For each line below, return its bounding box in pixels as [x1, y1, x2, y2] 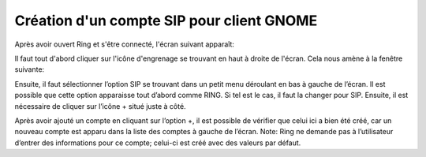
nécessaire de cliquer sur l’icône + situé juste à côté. [14, 101, 186, 110]
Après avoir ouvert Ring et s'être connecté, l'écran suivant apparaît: [14, 39, 234, 49]
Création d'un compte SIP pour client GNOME [14, 12, 318, 29]
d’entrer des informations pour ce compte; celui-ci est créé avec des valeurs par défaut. [14, 138, 301, 148]
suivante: [14, 65, 45, 74]
